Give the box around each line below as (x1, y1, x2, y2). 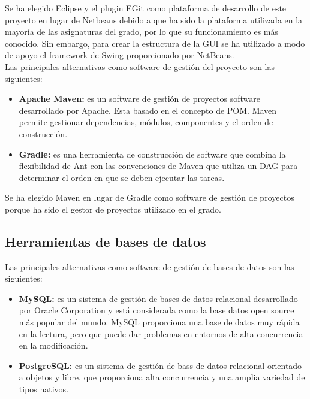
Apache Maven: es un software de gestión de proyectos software (19, 92, 260, 105)
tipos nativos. (19, 383, 69, 395)
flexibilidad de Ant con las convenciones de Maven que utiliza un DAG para (19, 159, 298, 172)
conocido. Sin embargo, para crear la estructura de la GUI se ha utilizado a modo (5, 37, 305, 49)
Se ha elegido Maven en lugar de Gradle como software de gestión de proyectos (5, 191, 294, 204)
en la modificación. (19, 339, 88, 352)
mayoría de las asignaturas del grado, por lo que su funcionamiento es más (5, 25, 278, 38)
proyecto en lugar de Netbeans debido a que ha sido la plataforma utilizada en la (5, 13, 303, 26)
